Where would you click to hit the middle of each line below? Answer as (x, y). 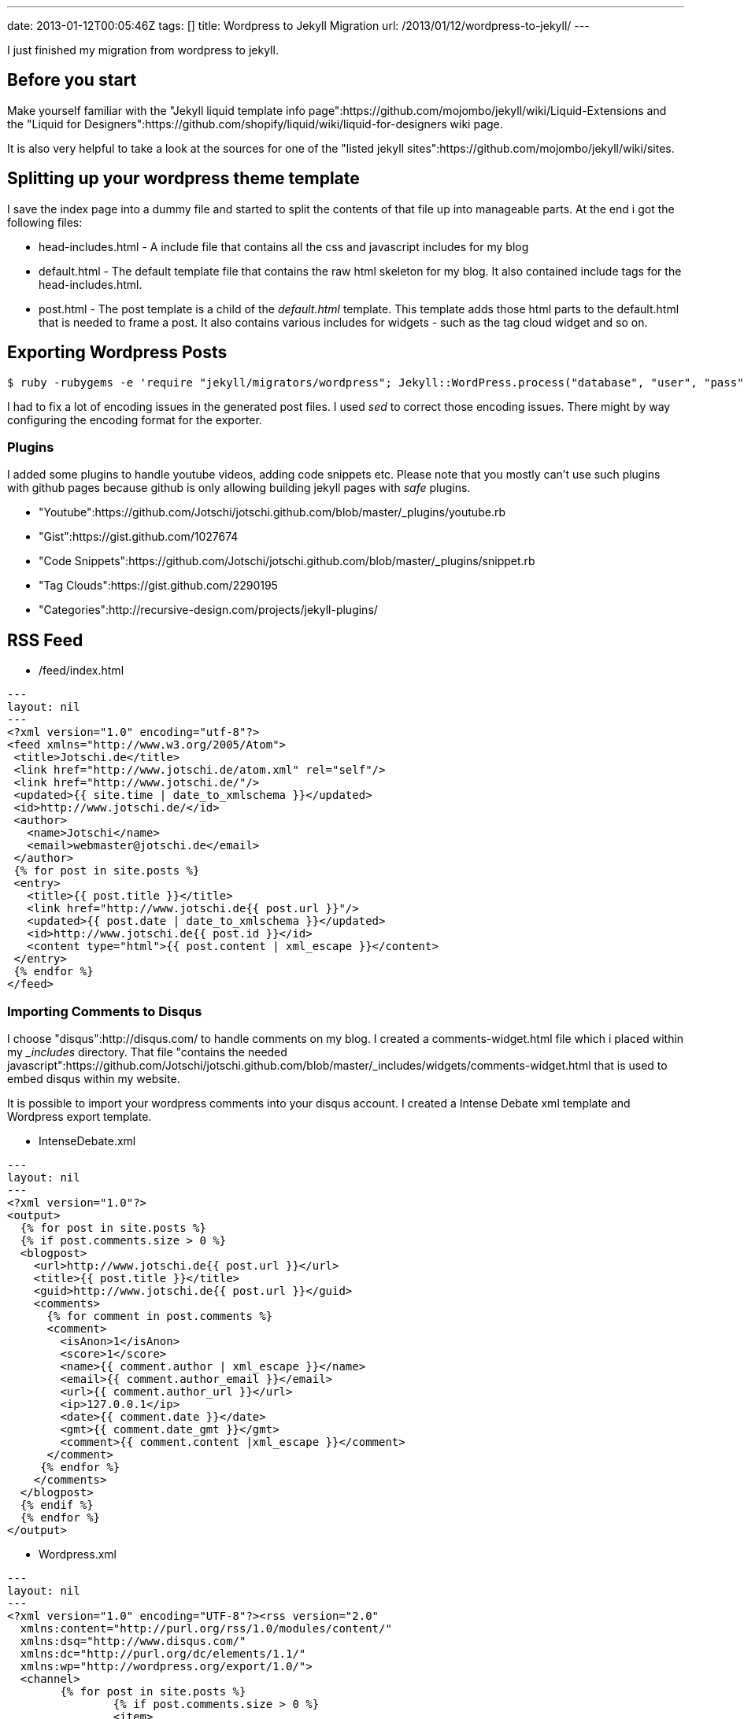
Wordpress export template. (80, 1116)
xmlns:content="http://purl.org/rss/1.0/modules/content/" (206, 1628)
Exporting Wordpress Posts (117, 353)
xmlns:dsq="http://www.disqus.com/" (133, 1641)
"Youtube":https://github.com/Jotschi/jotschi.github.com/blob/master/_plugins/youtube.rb (272, 512)
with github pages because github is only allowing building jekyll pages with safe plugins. (239, 488)
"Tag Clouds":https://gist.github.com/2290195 (158, 586)
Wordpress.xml (78, 1554)
